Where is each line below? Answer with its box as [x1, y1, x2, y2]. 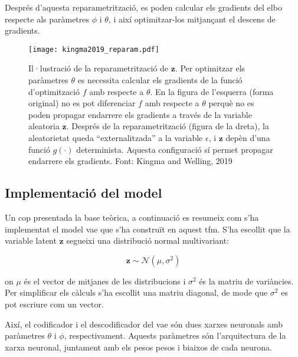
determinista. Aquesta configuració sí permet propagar [76, 143, 273, 155]
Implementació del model [5, 184, 162, 202]
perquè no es [208, 97, 254, 109]
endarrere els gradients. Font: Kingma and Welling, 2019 [28, 155, 232, 167]
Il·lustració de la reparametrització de [28, 62, 169, 74]
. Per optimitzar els [175, 62, 245, 74]
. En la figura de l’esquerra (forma [150, 85, 274, 97]
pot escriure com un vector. [5, 297, 104, 310]
